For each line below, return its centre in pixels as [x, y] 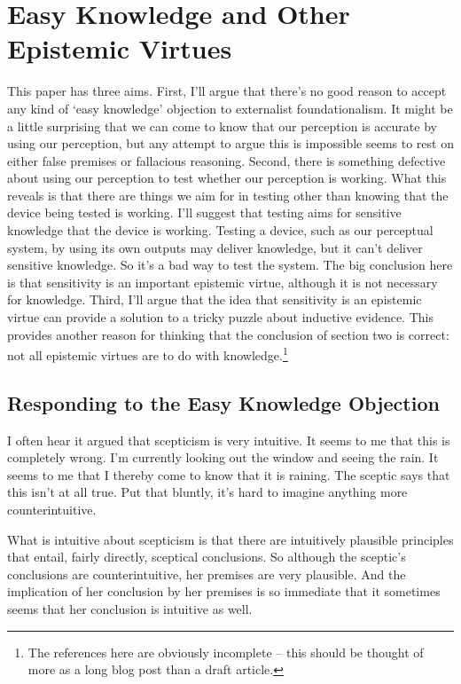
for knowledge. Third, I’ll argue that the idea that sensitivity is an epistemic [215, 299]
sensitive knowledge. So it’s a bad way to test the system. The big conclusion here [230, 265]
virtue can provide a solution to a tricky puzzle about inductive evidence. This [220, 317]
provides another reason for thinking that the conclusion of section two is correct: [228, 334]
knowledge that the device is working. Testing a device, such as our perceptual [220, 230]
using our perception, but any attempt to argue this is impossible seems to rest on [230, 143]
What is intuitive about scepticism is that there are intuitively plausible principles [230, 539]
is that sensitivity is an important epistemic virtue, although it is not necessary [223, 282]
